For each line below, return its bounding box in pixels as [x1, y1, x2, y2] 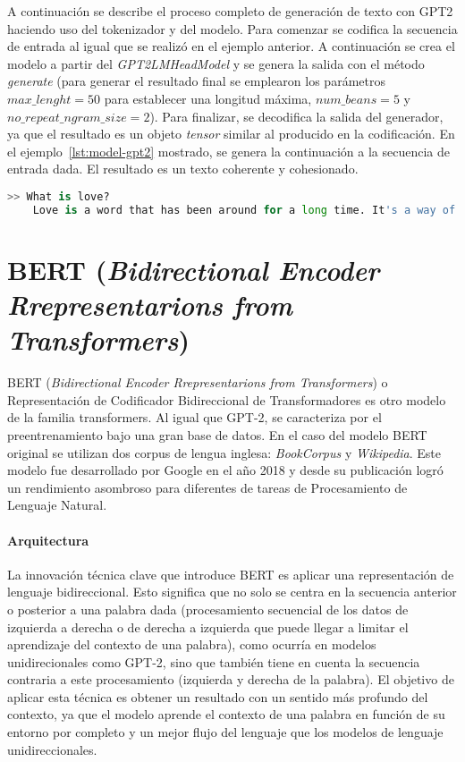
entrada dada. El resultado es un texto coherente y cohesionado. [7, 159, 359, 178]
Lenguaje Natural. [7, 495, 107, 514]
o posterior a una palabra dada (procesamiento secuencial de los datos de [7, 599, 409, 618]
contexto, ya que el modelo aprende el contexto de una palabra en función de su [7, 705, 445, 724]
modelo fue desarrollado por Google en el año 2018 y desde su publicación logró [7, 461, 444, 479]
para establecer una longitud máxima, [104, 89, 312, 107]
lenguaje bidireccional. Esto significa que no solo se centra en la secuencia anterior [7, 582, 457, 601]
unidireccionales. [7, 740, 97, 758]
